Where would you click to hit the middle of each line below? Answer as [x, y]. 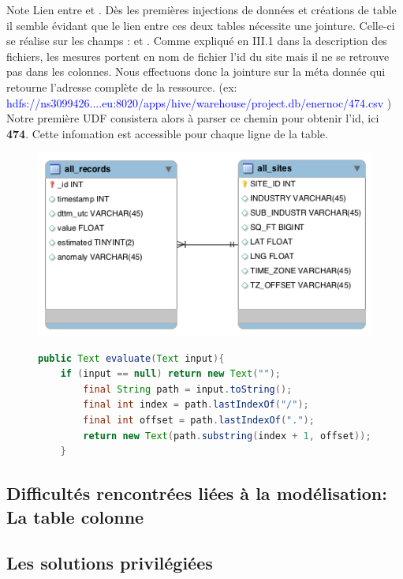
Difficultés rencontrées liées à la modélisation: [197, 493]
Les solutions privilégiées [110, 563]
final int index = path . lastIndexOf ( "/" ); [196, 405]
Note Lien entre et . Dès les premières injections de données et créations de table [201, 9]
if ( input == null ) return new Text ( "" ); [170, 374]
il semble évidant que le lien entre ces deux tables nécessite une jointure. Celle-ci [201, 25]
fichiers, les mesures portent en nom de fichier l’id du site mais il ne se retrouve [198, 56]
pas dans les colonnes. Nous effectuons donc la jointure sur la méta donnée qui [196, 71]
